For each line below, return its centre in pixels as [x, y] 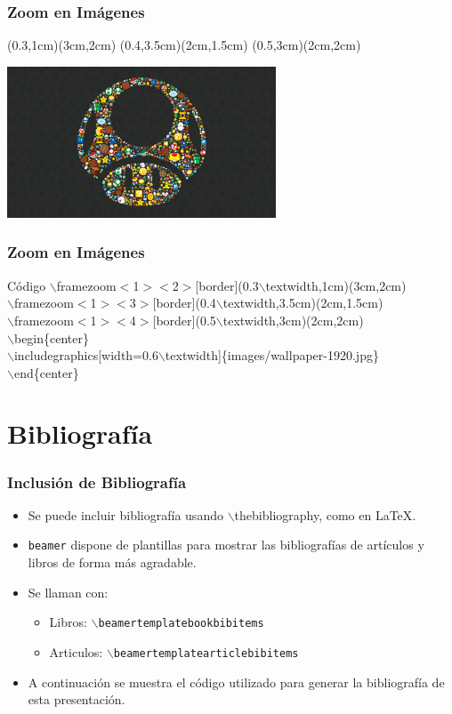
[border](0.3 [227, 285]
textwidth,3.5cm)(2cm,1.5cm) [303, 303]
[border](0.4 [184, 303]
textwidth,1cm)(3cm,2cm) [336, 285]
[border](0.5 [184, 320]
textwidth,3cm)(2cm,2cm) [293, 320]
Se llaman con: [68, 592]
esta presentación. [77, 699]
